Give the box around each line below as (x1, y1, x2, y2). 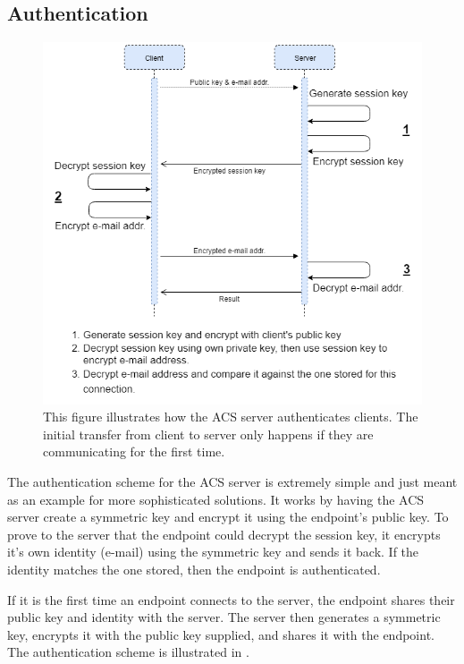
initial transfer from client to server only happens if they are (43, 424, 374, 443)
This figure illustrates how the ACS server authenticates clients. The (43, 407, 418, 426)
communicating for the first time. (43, 442, 225, 461)
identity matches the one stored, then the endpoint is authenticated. (7, 560, 381, 579)
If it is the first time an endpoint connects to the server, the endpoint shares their (7, 590, 455, 609)
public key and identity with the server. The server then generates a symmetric (7, 608, 441, 626)
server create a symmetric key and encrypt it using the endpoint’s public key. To (7, 507, 449, 526)
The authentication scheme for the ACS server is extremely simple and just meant (7, 472, 458, 491)
